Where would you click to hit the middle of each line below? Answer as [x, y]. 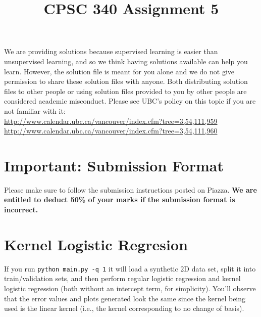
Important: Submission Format [114, 165]
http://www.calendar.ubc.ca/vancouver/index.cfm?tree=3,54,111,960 [111, 131]
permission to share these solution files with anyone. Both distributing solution [126, 81]
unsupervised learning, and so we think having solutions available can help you [126, 61]
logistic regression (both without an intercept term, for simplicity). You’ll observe [130, 288]
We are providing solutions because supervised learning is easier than [111, 51]
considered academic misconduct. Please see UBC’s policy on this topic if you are [130, 101]
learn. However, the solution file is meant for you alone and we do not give [119, 71]
